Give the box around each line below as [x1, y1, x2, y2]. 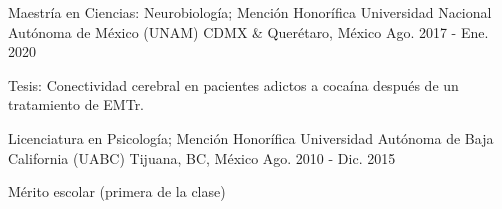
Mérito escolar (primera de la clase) [8, 181, 226, 202]
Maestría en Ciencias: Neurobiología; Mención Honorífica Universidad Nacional [8, 2, 492, 22]
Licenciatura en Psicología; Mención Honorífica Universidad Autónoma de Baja [8, 127, 494, 148]
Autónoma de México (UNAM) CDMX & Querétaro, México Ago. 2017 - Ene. [8, 21, 489, 42]
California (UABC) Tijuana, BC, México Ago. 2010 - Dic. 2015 [8, 147, 396, 168]
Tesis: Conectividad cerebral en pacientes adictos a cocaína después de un [8, 74, 459, 95]
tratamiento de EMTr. [8, 94, 145, 115]
